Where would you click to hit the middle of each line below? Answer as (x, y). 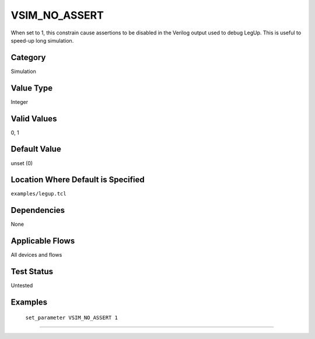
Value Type (32, 88)
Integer (20, 102)
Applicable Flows (43, 241)
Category (28, 57)
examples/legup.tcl (38, 194)
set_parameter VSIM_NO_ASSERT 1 (71, 317)
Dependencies (38, 210)
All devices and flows (36, 255)
